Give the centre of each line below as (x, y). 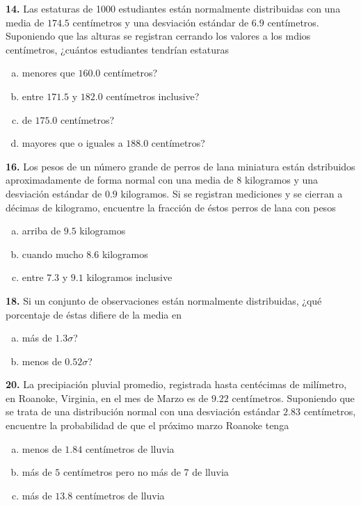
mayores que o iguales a (72, 143)
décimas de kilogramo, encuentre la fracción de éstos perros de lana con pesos (171, 207)
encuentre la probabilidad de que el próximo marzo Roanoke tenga (147, 425)
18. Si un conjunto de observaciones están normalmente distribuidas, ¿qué (164, 300)
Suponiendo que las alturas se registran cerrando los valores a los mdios (158, 36)
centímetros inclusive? (153, 96)
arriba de (41, 231)
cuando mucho (53, 254)
